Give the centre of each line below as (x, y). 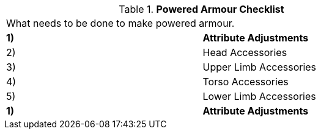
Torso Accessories (245, 82)
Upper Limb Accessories (260, 67)
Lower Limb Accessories (259, 96)
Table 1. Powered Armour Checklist (201, 9)
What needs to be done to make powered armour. (120, 23)
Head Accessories (245, 52)
